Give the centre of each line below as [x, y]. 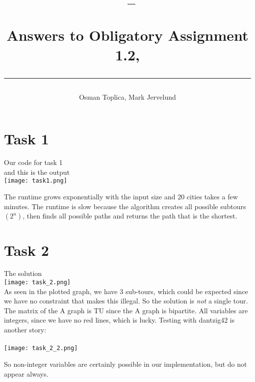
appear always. [26, 373]
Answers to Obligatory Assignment [127, 35]
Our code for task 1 [33, 162]
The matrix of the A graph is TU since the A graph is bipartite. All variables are [126, 310]
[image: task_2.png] [38, 283]
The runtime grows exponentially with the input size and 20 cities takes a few [121, 197]
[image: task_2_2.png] [41, 348]
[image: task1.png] [36, 181]
